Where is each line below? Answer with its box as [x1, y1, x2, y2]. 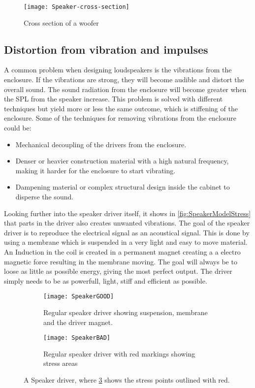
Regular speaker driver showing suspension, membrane [43, 307, 208, 317]
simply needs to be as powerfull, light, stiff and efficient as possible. [4, 275, 207, 286]
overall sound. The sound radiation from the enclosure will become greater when [4, 84, 247, 94]
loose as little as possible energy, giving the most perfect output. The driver [4, 266, 232, 276]
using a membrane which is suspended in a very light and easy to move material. [4, 237, 248, 247]
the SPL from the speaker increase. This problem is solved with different [4, 94, 223, 104]
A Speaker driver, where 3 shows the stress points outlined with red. [24, 375, 230, 385]
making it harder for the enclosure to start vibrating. [15, 165, 176, 175]
